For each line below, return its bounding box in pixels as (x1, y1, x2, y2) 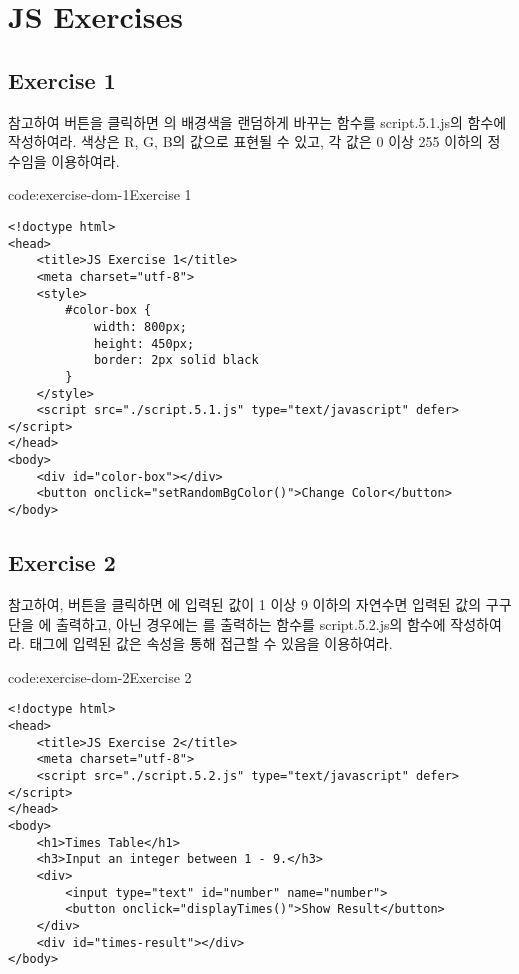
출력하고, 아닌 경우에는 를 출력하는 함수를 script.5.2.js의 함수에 (55, 613, 446, 634)
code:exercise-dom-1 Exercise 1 (8, 184, 192, 205)
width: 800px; (93, 319, 187, 334)
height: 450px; (93, 336, 195, 351)
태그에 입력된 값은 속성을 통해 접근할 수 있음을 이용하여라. (29, 633, 393, 654)
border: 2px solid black (93, 353, 259, 368)
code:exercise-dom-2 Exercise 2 (8, 666, 192, 687)
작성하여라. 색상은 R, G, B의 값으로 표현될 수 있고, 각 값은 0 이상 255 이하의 (8, 131, 483, 152)
